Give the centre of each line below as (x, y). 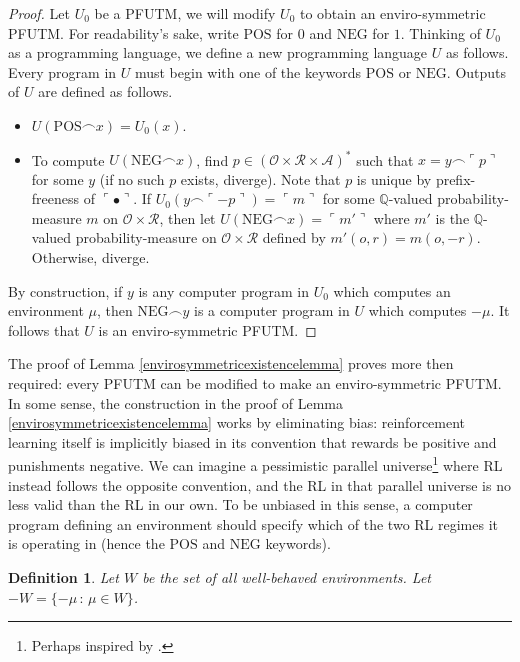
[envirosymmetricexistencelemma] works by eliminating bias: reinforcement (237, 422)
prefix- (455, 178)
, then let (187, 217)
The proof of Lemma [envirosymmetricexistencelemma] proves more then (231, 363)
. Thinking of (440, 32)
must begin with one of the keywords (248, 71)
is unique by (394, 178)
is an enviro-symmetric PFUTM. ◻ (207, 329)
